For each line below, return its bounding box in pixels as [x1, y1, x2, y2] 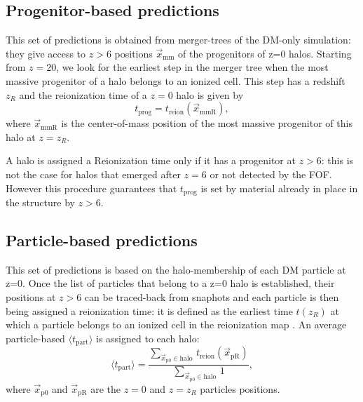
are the [90, 381, 121, 396]
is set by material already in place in [200, 180, 358, 195]
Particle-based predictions [6, 229, 198, 250]
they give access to [6, 46, 86, 60]
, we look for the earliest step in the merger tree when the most [56, 60, 329, 74]
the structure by [6, 195, 75, 209]
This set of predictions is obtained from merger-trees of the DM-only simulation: [6, 32, 351, 47]
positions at [6, 289, 56, 304]
